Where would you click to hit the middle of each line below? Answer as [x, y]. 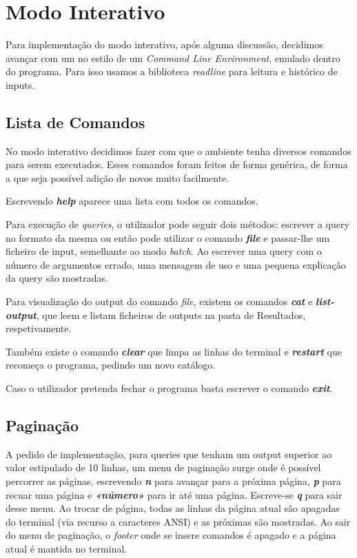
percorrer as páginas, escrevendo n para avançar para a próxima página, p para [173, 481]
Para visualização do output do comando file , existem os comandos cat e [159, 301]
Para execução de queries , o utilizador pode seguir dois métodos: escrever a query [177, 224]
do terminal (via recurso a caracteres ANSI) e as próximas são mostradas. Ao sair [178, 521]
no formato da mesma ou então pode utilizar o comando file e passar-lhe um [168, 237]
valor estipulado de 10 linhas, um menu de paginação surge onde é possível [163, 467]
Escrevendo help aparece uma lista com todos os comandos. [132, 201]
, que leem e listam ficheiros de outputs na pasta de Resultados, [171, 314]
